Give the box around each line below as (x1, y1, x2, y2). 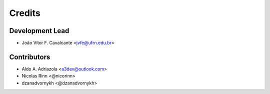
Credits (9, 7, 41, 18)
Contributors (9, 52, 50, 61)
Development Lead (9, 26, 69, 35)
